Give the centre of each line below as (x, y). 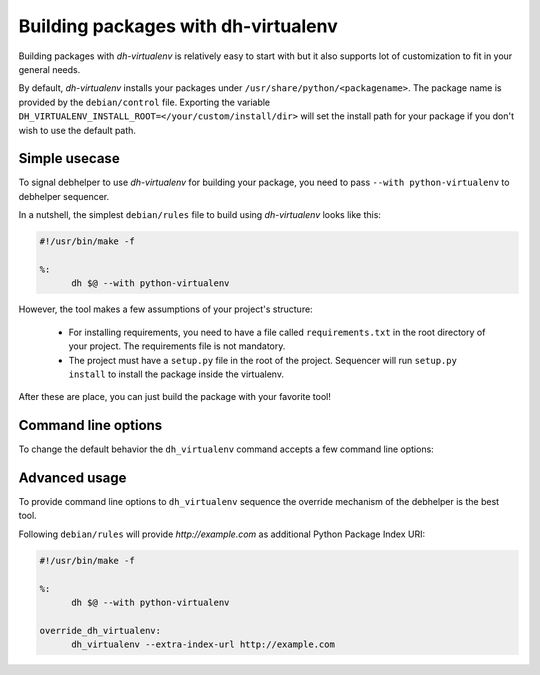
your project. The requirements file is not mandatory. (177, 346)
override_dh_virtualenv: (100, 630)
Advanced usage (72, 478)
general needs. (49, 69)
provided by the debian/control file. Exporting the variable (144, 102)
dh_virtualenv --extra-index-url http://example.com (203, 644)
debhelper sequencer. (64, 196)
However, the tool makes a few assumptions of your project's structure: (166, 309)
